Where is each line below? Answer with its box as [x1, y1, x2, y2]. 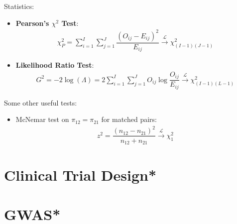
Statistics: [4, 1, 34, 11]
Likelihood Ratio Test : [15, 60, 94, 70]
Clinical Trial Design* [4, 165, 156, 185]
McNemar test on [15, 114, 69, 124]
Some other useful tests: [4, 97, 77, 108]
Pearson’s [15, 17, 49, 28]
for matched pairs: [101, 114, 157, 124]
